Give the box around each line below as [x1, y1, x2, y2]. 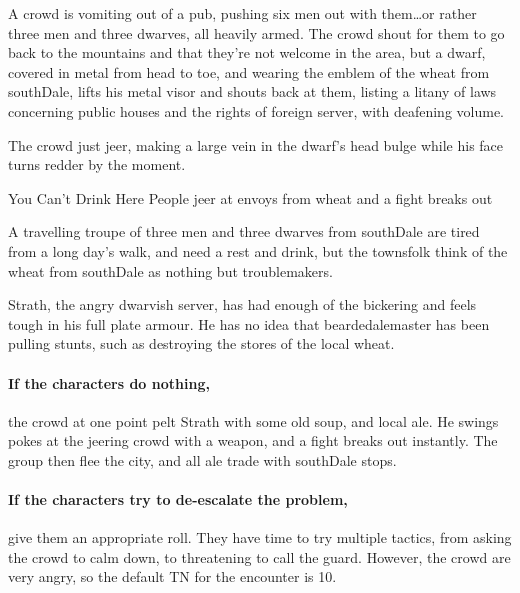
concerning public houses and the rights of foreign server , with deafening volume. [8, 100, 504, 121]
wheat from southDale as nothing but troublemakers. [8, 260, 333, 281]
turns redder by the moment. [8, 154, 186, 175]
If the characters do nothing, [8, 372, 210, 393]
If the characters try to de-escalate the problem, [8, 489, 348, 510]
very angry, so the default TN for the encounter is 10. [8, 566, 337, 587]
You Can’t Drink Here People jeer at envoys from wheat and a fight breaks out [8, 187, 493, 208]
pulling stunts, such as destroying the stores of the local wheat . [8, 333, 395, 354]
